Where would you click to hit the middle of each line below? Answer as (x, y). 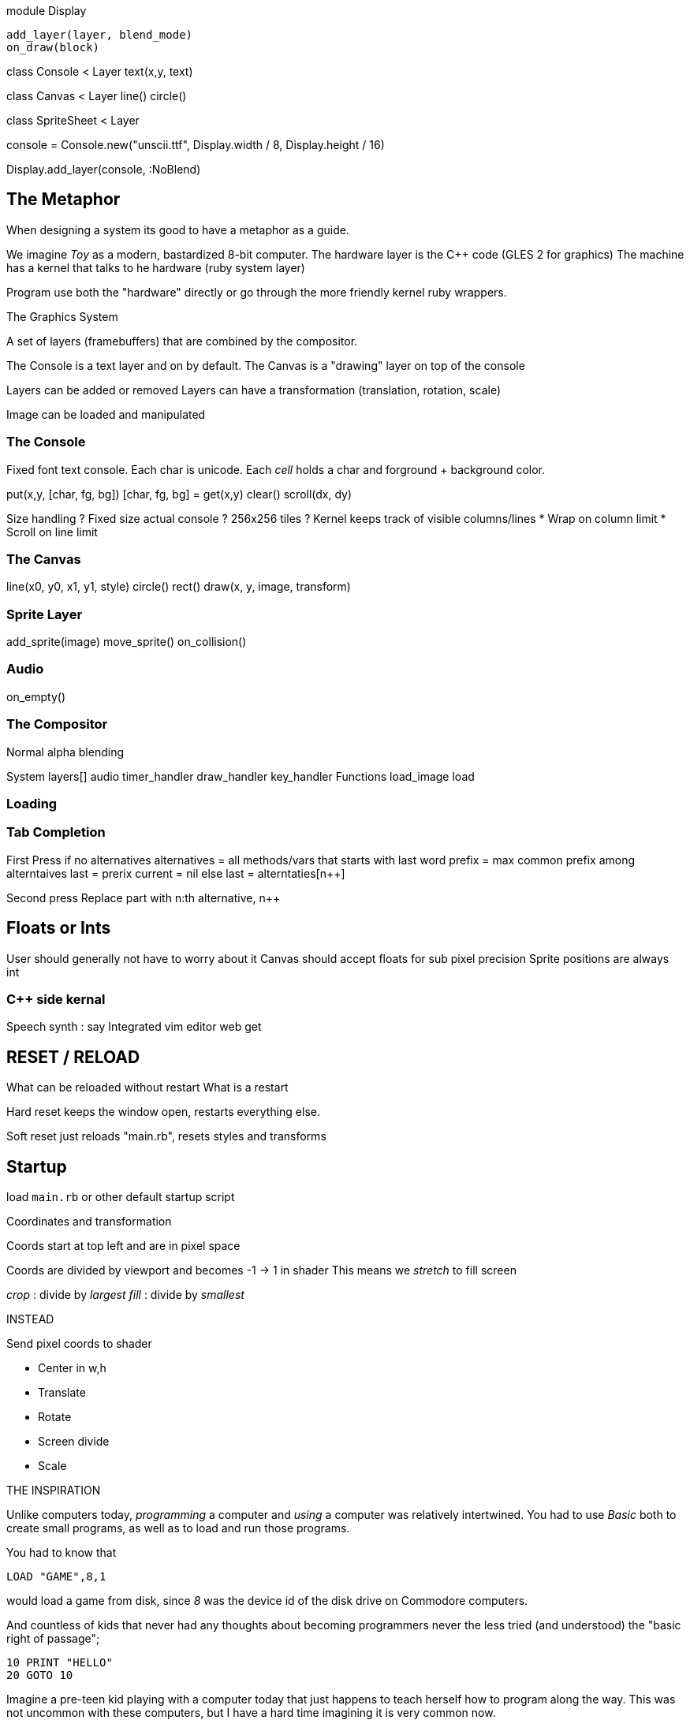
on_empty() (36, 696)
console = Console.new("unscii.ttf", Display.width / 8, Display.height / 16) (196, 145)
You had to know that (62, 1552)
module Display (47, 11)
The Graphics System (62, 316)
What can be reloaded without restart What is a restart (147, 1088)
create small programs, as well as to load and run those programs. (178, 1528)
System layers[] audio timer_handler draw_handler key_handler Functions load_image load (241, 776)
